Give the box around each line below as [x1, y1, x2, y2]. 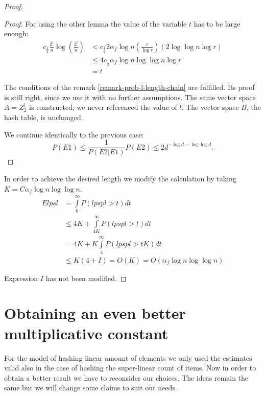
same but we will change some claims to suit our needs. [4, 382, 177, 393]
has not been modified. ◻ [45, 272, 127, 283]
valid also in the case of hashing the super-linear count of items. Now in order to [4, 362, 256, 373]
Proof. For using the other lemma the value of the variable [4, 18, 187, 29]
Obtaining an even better [4, 302, 186, 323]
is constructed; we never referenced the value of [29, 102, 177, 112]
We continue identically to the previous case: [4, 129, 144, 139]
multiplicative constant [4, 322, 168, 343]
